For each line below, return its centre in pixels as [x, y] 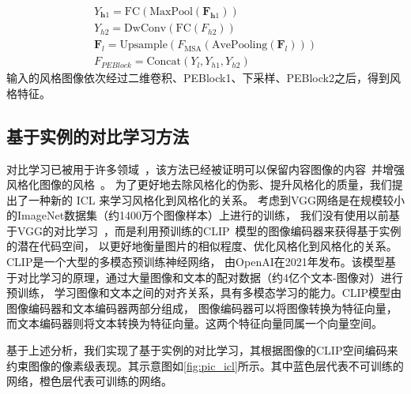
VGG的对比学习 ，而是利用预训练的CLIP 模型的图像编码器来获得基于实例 [209, 230]
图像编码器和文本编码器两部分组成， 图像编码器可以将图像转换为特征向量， [202, 308]
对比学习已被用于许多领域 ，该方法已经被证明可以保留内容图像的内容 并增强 [205, 169]
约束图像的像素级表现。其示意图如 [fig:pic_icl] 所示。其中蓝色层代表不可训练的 [205, 365]
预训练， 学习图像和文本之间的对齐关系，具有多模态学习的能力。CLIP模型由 [204, 293]
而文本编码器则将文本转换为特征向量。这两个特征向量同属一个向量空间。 [194, 323]
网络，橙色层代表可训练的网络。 [89, 381]
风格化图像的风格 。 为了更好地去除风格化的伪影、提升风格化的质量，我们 [199, 184]
